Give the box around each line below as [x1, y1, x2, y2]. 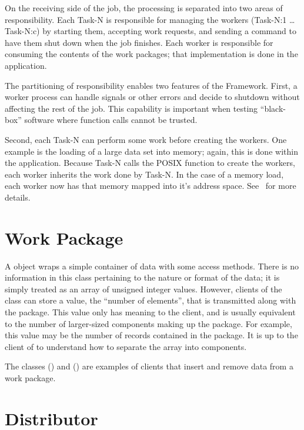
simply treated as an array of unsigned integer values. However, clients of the [5, 282, 282, 295]
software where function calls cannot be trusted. [24, 114, 198, 126]
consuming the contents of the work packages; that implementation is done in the [5, 48, 298, 60]
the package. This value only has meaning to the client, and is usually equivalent [5, 306, 296, 318]
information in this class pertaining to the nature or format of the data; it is [5, 271, 280, 284]
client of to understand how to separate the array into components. [5, 340, 247, 352]
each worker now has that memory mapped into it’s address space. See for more [5, 179, 296, 192]
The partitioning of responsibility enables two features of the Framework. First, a [5, 79, 298, 91]
